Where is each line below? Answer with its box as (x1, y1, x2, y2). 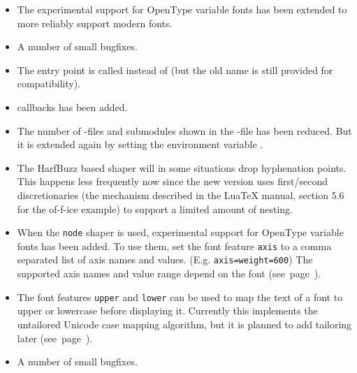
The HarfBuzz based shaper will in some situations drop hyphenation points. (17, 160, 347, 175)
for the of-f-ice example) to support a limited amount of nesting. (17, 201, 293, 216)
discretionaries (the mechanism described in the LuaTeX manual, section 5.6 (17, 187, 344, 202)
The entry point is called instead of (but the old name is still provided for (17, 62, 333, 77)
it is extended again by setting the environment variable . (17, 137, 263, 152)
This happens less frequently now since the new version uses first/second (17, 174, 328, 189)
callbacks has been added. (17, 99, 128, 114)
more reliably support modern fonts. (17, 15, 173, 30)
